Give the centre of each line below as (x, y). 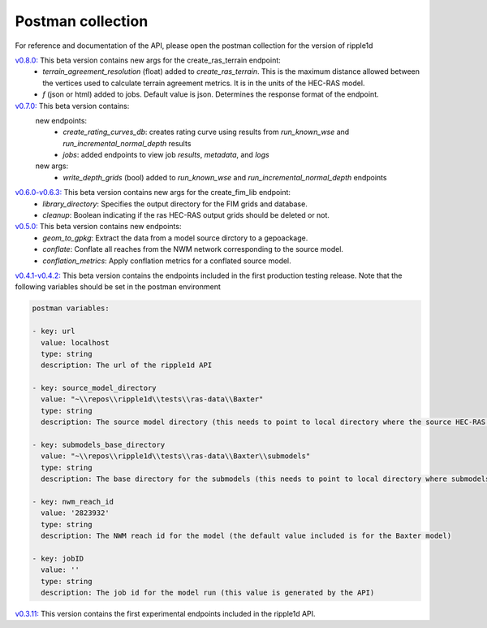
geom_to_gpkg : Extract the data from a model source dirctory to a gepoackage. (175, 238)
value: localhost (75, 342)
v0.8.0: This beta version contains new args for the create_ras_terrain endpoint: (148, 60)
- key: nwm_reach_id (73, 501)
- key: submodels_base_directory (99, 445)
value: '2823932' (75, 513)
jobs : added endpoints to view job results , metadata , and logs (166, 155)
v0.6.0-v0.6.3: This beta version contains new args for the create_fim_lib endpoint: (153, 193)
